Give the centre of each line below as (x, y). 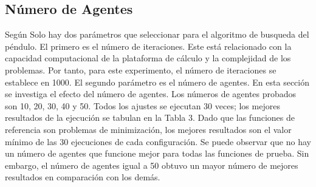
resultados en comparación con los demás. (83, 177)
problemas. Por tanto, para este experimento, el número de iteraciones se (141, 70)
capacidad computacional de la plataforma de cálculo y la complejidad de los (148, 58)
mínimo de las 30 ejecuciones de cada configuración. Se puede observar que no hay (158, 141)
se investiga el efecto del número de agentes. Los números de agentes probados (151, 94)
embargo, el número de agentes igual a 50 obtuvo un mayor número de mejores (152, 165)
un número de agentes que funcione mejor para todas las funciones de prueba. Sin (157, 153)
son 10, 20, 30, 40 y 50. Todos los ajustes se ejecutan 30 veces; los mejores (143, 105)
